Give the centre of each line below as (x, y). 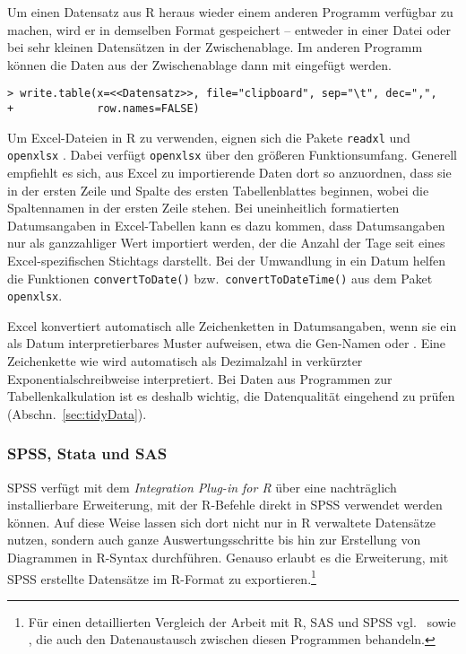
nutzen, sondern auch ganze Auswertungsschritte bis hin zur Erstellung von (214, 540)
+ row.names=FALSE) (104, 109)
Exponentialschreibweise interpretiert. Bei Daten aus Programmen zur (200, 378)
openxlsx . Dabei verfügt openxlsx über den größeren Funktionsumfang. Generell (232, 155)
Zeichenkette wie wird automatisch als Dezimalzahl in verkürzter (185, 361)
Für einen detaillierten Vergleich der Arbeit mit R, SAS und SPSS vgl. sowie (242, 621)
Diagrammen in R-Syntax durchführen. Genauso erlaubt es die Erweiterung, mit (228, 558)
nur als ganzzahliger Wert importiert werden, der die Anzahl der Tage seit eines (226, 243)
